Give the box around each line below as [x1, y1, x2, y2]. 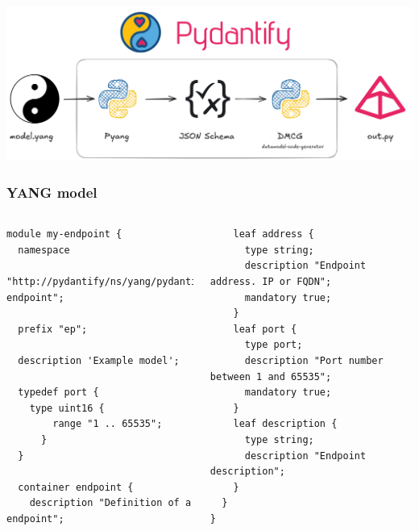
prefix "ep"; [18, 323, 88, 335]
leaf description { [233, 418, 338, 430]
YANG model [6, 182, 97, 202]
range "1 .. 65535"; [52, 418, 163, 430]
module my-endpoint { [6, 228, 122, 240]
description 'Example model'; [18, 355, 180, 367]
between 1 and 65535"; [209, 370, 332, 383]
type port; [244, 339, 303, 351]
